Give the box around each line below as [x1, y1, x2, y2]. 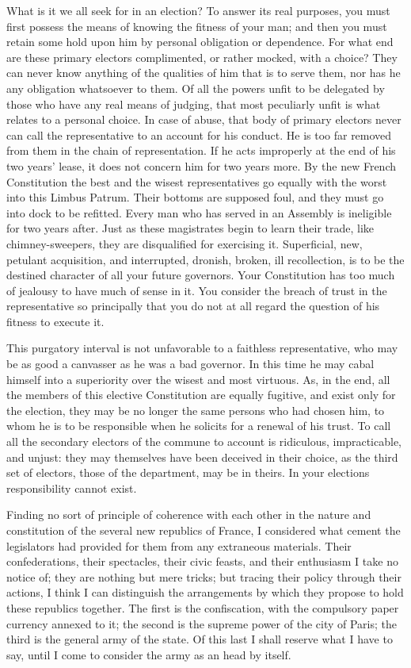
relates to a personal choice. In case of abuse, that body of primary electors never [6, 111, 401, 128]
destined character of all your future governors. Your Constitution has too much [6, 267, 395, 283]
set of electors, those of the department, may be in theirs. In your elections [6, 464, 370, 481]
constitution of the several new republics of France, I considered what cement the [6, 522, 401, 538]
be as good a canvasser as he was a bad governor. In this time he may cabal [6, 355, 375, 372]
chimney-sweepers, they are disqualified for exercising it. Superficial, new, [6, 235, 363, 251]
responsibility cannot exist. [6, 479, 137, 496]
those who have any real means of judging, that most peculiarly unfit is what [6, 95, 381, 112]
